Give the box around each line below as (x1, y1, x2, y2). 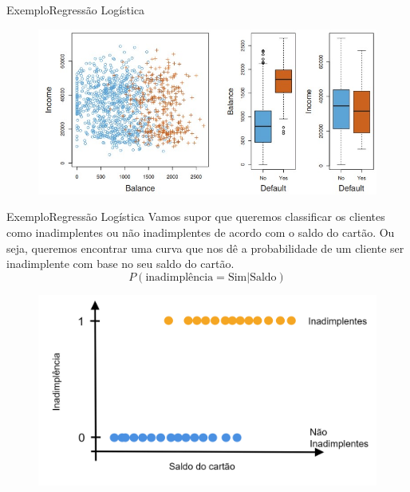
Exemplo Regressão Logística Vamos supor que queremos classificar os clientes (6, 208, 385, 225)
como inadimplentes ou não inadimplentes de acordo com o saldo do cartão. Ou (6, 224, 395, 240)
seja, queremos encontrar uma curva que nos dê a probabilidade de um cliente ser (6, 239, 404, 256)
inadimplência (145, 271, 214, 283)
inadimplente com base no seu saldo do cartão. (6, 255, 235, 272)
